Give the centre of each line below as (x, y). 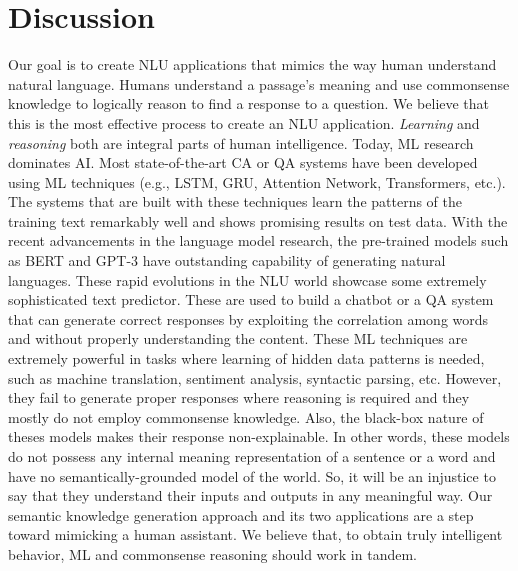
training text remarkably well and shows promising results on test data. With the (258, 220)
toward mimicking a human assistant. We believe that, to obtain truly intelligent (255, 534)
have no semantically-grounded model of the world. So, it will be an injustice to (252, 475)
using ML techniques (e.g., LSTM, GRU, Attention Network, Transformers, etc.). (257, 181)
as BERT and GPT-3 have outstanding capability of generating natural (227, 260)
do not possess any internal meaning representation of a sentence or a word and (252, 456)
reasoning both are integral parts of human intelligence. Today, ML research (241, 142)
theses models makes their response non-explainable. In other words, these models (259, 436)
